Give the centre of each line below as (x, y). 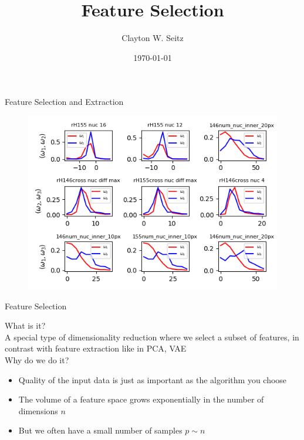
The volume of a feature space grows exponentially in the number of (141, 399)
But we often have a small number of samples (100, 430)
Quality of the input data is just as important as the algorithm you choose (153, 379)
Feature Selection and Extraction (64, 102)
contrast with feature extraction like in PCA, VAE (96, 348)
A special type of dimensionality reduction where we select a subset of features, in (152, 337)
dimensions (38, 410)
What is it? (25, 325)
